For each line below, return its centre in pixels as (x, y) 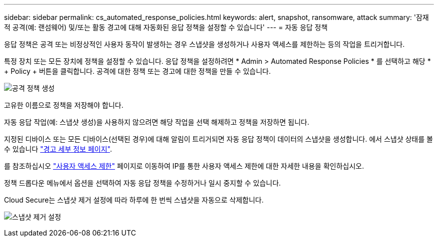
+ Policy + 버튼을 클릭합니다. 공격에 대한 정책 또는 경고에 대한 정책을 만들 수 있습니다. (137, 71)
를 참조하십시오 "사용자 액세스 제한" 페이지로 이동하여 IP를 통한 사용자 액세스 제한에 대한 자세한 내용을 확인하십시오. (184, 166)
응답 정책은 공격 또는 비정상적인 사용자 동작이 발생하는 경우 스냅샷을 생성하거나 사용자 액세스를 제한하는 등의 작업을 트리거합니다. (204, 44)
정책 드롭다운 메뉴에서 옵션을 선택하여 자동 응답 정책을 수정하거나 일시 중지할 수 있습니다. (142, 183)
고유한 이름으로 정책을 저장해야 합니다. (64, 105)
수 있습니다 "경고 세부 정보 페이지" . (58, 149)
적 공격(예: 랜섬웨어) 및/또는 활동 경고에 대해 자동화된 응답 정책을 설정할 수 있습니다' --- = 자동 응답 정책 (166, 27)
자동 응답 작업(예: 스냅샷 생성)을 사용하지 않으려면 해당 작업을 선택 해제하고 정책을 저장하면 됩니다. (157, 122)
